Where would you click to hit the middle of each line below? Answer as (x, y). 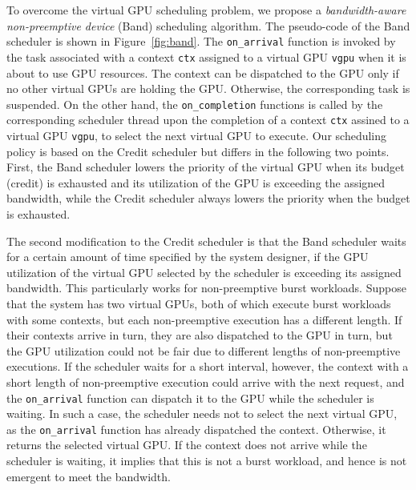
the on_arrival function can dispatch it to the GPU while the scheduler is (190, 398)
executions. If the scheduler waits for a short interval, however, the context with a (208, 366)
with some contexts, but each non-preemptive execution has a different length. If (204, 319)
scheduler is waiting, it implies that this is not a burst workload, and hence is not (207, 461)
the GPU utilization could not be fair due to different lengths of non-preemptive (204, 350)
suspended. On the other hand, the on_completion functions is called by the (195, 104)
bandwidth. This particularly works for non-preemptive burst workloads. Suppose (206, 288)
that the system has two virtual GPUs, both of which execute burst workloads (199, 303)
